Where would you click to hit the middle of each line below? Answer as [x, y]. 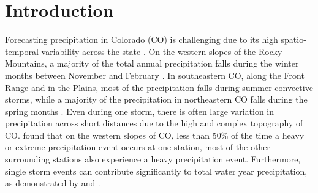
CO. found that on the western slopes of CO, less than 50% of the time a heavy [155, 135]
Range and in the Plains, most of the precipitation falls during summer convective [159, 87]
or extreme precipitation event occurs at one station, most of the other [138, 147]
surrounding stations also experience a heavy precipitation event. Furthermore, [153, 159]
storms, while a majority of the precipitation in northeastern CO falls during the [156, 99]
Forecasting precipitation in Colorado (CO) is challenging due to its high [142, 39]
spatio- [293, 39]
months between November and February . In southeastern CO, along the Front [155, 75]
